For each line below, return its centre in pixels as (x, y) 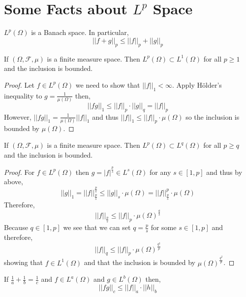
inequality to (23, 95)
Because (16, 227)
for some (164, 227)
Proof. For (19, 172)
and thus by (224, 172)
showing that (24, 262)
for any (160, 172)
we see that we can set (97, 227)
